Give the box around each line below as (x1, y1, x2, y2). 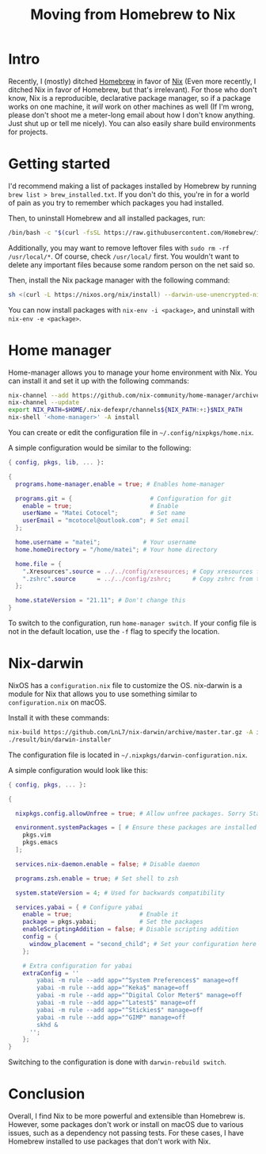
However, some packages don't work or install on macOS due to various (8, 1120, 244, 1129)
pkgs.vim (22, 831, 51, 839)
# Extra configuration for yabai (22, 962, 133, 970)
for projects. (8, 127, 48, 137)
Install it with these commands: (8, 713, 109, 722)
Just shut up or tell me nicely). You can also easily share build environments (8, 118, 256, 128)
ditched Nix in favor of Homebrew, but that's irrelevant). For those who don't (8, 85, 257, 94)
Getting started (8, 155, 111, 173)
